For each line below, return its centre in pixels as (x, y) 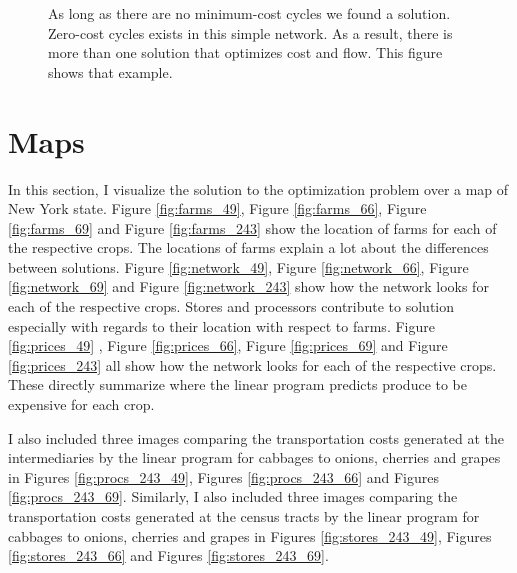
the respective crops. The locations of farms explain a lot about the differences (248, 247)
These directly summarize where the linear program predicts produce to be (238, 384)
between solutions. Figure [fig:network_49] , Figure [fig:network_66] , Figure (238, 266)
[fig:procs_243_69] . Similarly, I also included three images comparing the (233, 496)
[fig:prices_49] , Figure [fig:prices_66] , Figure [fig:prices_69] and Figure (228, 345)
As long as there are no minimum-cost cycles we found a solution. (249, 13)
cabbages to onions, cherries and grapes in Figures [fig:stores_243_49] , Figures (250, 535)
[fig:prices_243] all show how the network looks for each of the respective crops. (252, 364)
